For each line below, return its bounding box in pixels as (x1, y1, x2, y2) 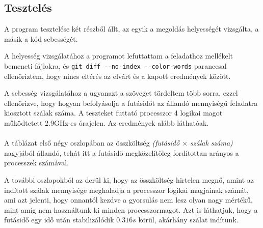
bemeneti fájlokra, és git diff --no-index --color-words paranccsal (4, 60, 227, 71)
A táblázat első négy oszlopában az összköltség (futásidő (4, 137, 180, 148)
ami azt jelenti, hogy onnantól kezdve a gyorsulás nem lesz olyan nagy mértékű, (4, 194, 253, 205)
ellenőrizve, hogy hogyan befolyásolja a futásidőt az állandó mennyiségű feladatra (4, 97, 258, 108)
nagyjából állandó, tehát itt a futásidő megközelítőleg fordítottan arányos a (4, 147, 239, 158)
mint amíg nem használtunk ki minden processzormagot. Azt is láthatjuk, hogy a (4, 204, 258, 215)
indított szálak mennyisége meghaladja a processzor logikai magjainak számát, (4, 184, 249, 195)
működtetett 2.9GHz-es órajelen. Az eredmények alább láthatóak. (4, 118, 209, 128)
